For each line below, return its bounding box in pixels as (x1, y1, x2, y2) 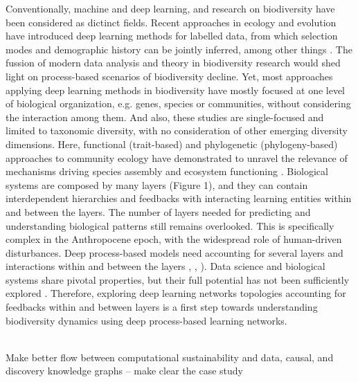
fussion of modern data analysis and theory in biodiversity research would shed (6, 55, 341, 70)
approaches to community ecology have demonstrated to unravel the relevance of (6, 150, 348, 165)
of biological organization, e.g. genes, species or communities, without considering (6, 96, 351, 111)
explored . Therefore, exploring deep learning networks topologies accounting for (6, 286, 346, 300)
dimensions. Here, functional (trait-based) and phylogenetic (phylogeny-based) (6, 136, 338, 151)
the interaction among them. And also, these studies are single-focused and (6, 109, 324, 124)
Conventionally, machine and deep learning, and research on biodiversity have (6, 1, 335, 15)
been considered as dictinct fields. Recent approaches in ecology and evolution (6, 15, 337, 29)
